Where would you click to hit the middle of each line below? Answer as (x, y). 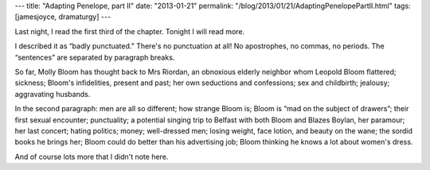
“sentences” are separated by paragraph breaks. (95, 57)
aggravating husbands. (53, 94)
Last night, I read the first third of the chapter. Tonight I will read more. (130, 31)
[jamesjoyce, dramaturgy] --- (63, 17)
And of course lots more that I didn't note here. (92, 156)
